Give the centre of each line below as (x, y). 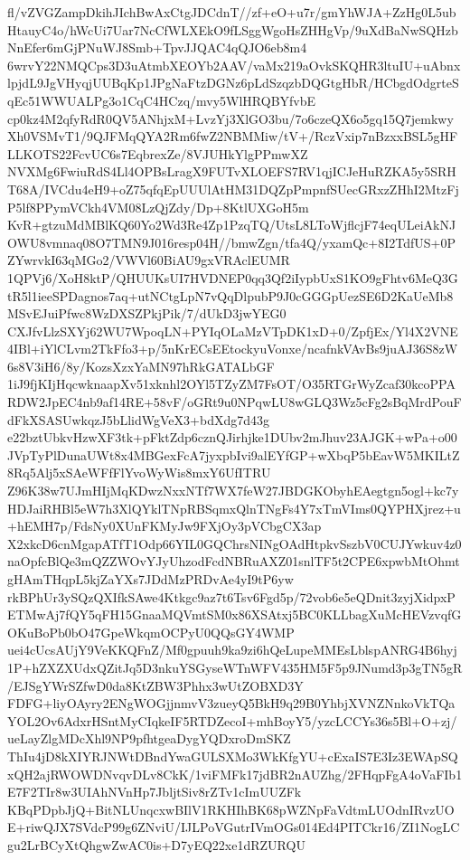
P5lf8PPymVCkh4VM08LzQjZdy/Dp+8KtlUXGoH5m (158, 207)
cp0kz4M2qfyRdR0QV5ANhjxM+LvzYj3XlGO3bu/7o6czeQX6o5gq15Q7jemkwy (230, 118)
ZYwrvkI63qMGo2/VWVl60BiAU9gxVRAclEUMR (149, 260)
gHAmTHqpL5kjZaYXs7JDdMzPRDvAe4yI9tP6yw (150, 579)
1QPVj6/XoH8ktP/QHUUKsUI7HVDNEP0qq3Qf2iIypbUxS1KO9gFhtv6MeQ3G (233, 277)
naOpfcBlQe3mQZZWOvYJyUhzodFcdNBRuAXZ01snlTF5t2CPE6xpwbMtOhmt (234, 561)
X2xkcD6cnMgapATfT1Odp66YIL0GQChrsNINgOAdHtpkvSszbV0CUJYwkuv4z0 (235, 543)
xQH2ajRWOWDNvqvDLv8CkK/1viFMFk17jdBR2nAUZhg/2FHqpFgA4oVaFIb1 (235, 774)
